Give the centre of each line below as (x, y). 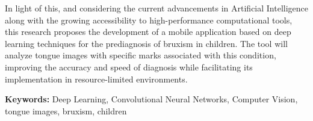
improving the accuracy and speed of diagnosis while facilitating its (129, 67)
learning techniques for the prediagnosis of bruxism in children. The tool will (146, 43)
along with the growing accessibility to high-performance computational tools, (149, 20)
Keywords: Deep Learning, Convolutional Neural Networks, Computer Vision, (151, 99)
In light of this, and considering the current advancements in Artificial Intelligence (157, 8)
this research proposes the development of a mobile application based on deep (148, 32)
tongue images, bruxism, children (66, 110)
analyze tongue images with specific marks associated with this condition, (141, 55)
